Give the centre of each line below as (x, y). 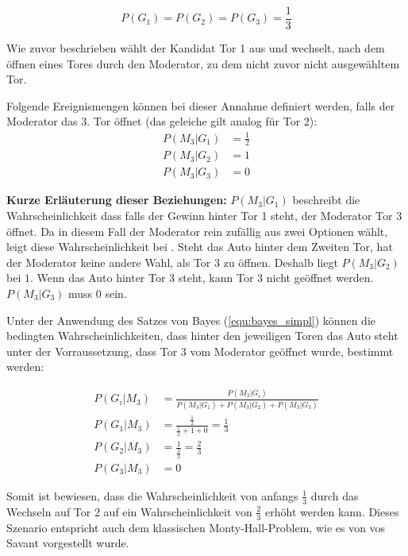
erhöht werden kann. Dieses (332, 511)
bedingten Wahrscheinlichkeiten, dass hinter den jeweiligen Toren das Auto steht (202, 336)
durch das (335, 495)
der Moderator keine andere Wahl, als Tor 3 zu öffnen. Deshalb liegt (172, 262)
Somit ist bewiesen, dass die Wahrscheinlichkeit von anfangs (152, 495)
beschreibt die (326, 200)
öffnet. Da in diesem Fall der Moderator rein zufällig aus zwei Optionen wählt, (197, 231)
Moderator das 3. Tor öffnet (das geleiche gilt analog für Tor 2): (162, 121)
